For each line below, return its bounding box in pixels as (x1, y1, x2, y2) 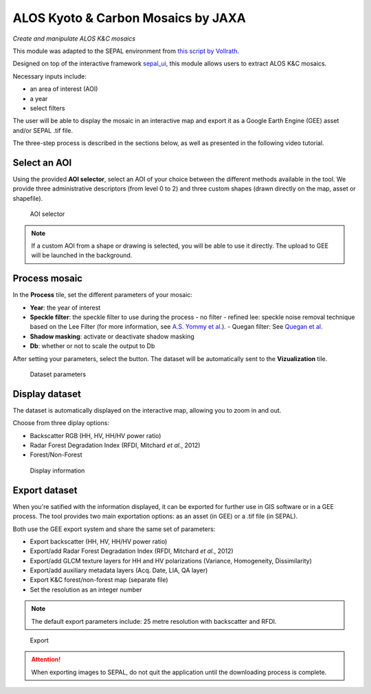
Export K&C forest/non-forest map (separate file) (30, 576, 168, 584)
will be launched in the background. (31, 251, 133, 259)
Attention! (31, 655, 61, 664)
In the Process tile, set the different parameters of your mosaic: (12, 291, 192, 299)
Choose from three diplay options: (12, 419, 110, 427)
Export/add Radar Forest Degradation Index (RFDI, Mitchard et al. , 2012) (30, 547, 234, 555)
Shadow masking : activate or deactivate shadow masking (30, 332, 195, 340)
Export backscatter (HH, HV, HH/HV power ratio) (30, 537, 168, 545)
